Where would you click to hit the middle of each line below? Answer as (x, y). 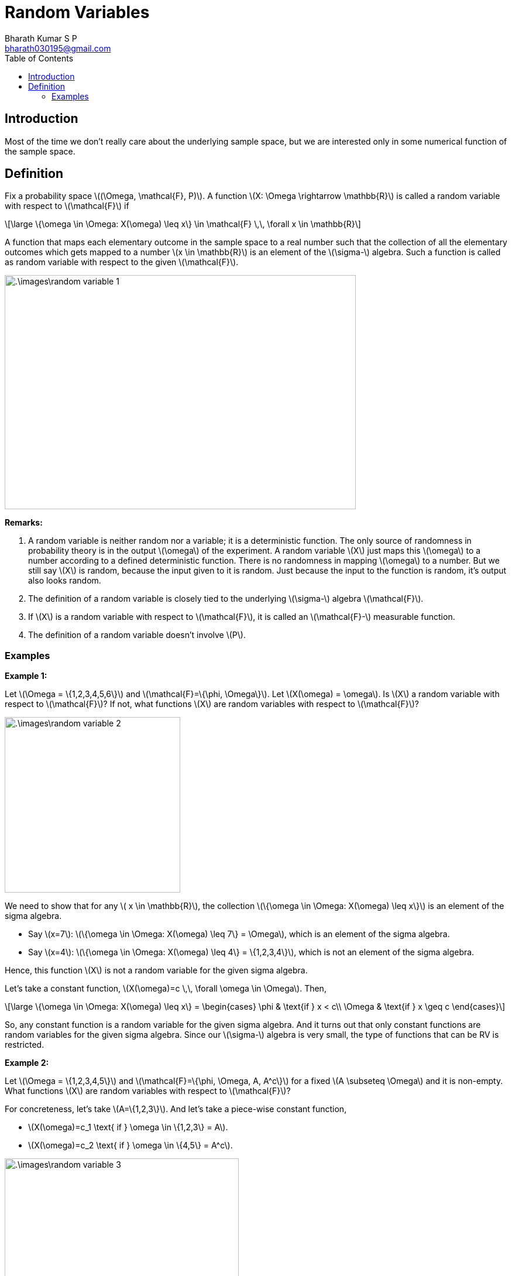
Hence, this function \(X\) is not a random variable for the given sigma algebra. (156, 970)
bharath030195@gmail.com (58, 48)
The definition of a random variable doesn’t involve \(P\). (137, 635)
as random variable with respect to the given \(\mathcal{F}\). (122, 262)
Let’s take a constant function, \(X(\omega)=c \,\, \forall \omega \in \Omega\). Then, (166, 989)
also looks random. (65, 581)
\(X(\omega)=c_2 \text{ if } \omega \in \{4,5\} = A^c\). (130, 1145)
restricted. (25, 1045)
